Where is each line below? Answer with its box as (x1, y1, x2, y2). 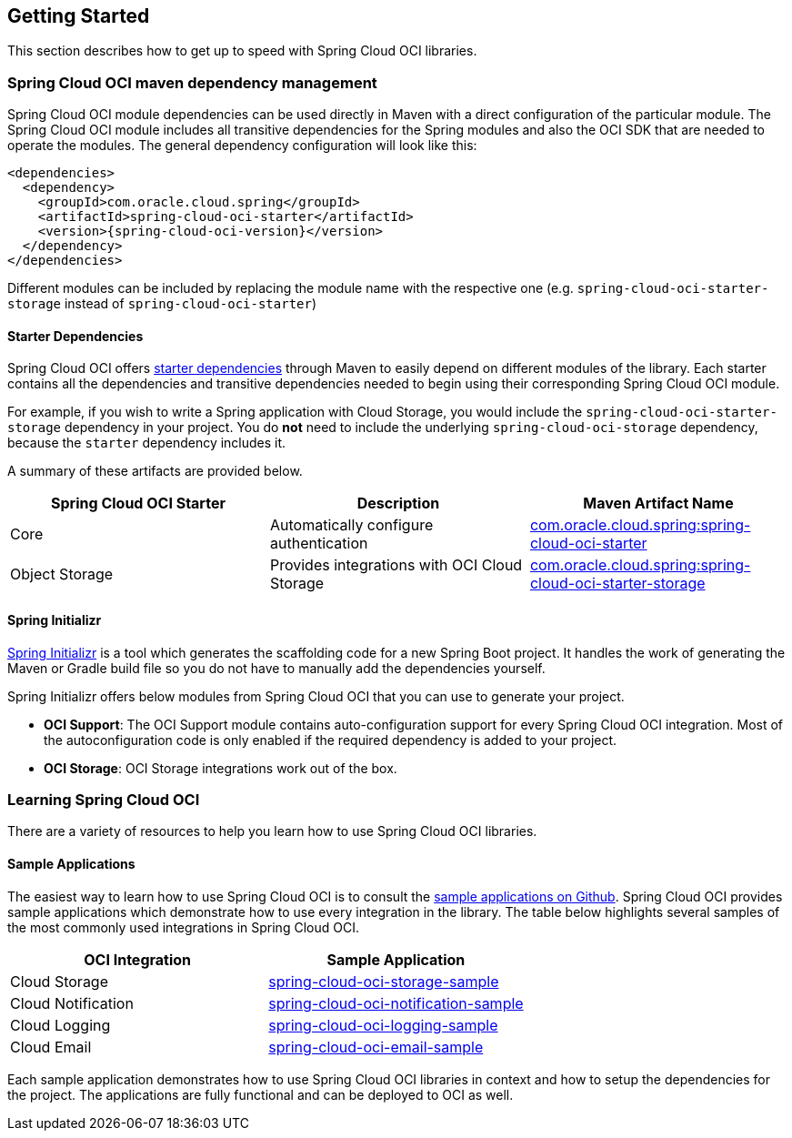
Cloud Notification (10, 993, 134, 1012)
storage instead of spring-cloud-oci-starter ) (7, 296, 317, 312)
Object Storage (10, 565, 114, 584)
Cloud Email (10, 1037, 92, 1056)
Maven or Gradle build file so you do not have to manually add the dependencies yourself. (7, 660, 546, 676)
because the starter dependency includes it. (7, 435, 286, 451)
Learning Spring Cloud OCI (7, 790, 200, 809)
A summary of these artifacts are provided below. (7, 463, 303, 479)
